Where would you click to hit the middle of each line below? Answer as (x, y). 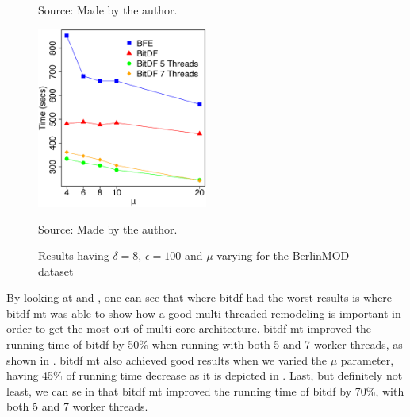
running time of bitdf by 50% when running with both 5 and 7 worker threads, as (205, 344)
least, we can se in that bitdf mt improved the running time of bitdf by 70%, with (205, 390)
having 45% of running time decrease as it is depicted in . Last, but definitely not (205, 375)
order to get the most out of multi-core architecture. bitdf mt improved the (189, 328)
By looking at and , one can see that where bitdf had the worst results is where (199, 297)
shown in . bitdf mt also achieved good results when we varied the (167, 359)
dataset (56, 270)
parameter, (367, 359)
